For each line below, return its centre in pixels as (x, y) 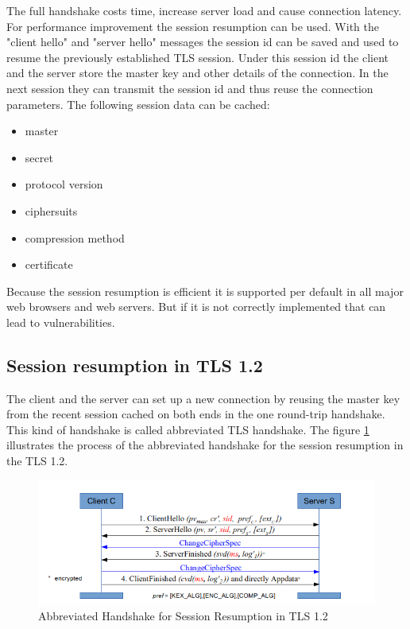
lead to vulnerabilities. (61, 322)
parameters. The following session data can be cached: (138, 104)
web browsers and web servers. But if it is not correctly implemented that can (196, 307)
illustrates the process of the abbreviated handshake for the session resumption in (205, 445)
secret (39, 157)
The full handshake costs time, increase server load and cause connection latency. (204, 10)
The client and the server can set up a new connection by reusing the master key (203, 398)
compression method (75, 237)
